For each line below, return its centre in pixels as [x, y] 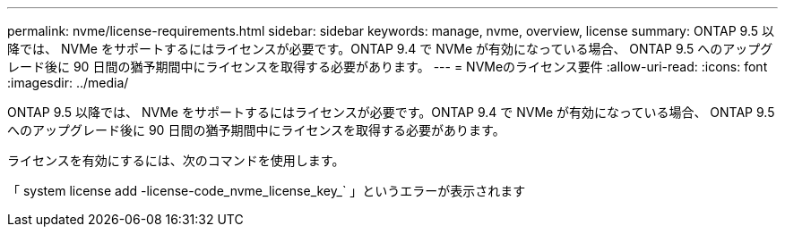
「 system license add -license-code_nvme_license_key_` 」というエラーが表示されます [267, 191]
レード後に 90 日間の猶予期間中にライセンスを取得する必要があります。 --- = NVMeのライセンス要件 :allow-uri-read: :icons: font [388, 67]
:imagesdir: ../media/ [68, 83]
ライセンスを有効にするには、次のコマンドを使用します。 [176, 160]
